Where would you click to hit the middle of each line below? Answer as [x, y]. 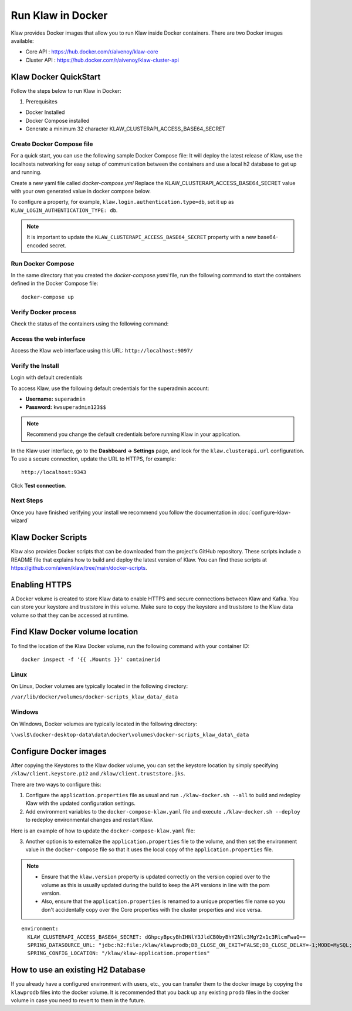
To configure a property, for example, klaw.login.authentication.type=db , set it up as [122, 202]
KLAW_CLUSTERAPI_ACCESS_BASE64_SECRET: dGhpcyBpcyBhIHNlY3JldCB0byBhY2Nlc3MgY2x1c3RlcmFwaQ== [167, 937]
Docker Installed [45, 112]
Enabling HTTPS [41, 585]
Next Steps [27, 501]
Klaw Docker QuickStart [56, 77]
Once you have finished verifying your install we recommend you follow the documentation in [124, 512]
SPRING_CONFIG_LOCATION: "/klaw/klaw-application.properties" [119, 953]
